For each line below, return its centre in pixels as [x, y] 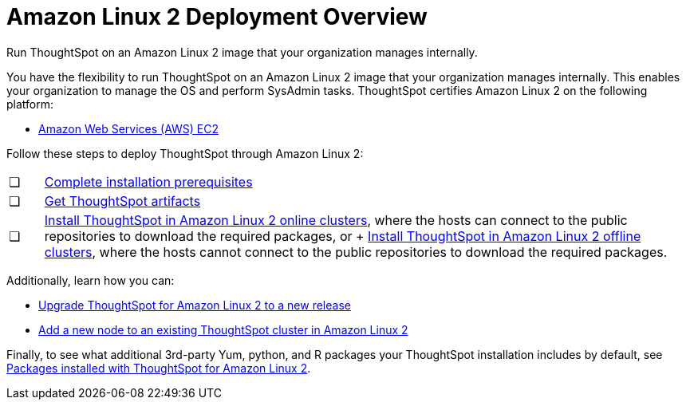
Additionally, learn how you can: [91, 280]
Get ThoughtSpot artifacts [122, 201]
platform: [30, 104]
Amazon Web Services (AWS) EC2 [129, 128]
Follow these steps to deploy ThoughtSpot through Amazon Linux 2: [185, 153]
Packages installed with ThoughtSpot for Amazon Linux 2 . [159, 368]
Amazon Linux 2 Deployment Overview [217, 17]
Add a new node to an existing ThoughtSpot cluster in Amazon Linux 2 [223, 329]
